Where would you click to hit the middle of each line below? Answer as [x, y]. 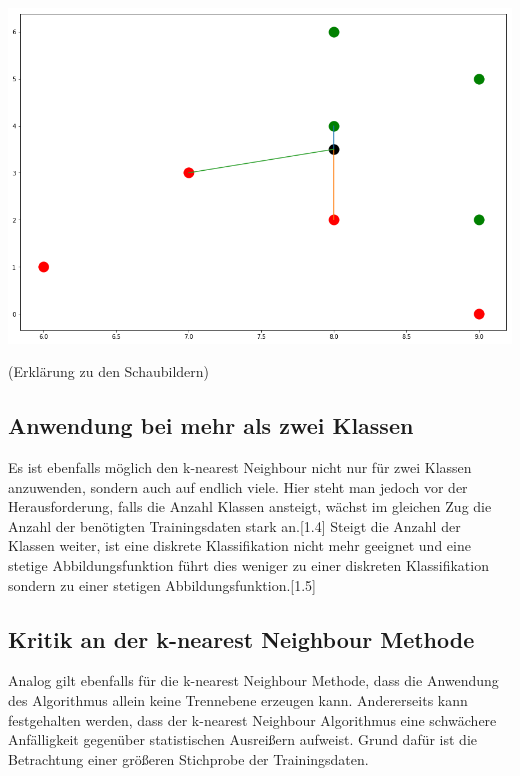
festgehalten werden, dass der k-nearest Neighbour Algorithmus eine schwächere [252, 719]
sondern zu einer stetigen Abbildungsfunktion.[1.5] [162, 584]
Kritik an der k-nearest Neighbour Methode [241, 638]
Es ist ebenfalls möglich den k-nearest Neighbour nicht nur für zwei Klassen [240, 467]
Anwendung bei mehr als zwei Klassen [211, 425]
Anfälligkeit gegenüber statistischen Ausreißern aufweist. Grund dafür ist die [243, 739]
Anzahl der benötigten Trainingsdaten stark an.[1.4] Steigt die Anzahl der [234, 525]
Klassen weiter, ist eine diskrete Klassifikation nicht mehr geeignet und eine [239, 545]
